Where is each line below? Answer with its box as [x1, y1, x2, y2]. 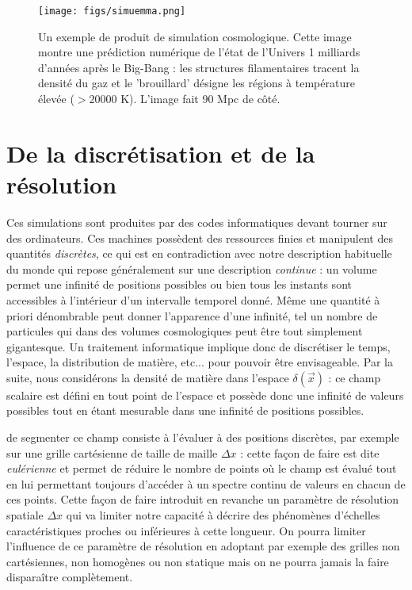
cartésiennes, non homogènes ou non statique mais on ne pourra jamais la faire [6, 553, 389, 569]
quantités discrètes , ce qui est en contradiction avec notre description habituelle [6, 245, 392, 262]
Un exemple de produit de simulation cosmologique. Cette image [38, 28, 352, 44]
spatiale [6, 507, 44, 523]
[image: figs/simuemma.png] [38, 6, 186, 17]
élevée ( [38, 90, 74, 107]
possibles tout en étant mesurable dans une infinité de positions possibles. [6, 402, 364, 419]
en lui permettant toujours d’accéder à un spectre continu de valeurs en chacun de [6, 475, 406, 492]
